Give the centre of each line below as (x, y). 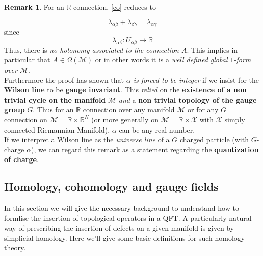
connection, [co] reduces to (115, 7)
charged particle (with (214, 139)
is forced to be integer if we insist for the (196, 79)
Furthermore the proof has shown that (64, 79)
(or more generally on (125, 119)
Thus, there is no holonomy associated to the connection (91, 50)
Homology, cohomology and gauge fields (111, 187)
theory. (15, 248)
